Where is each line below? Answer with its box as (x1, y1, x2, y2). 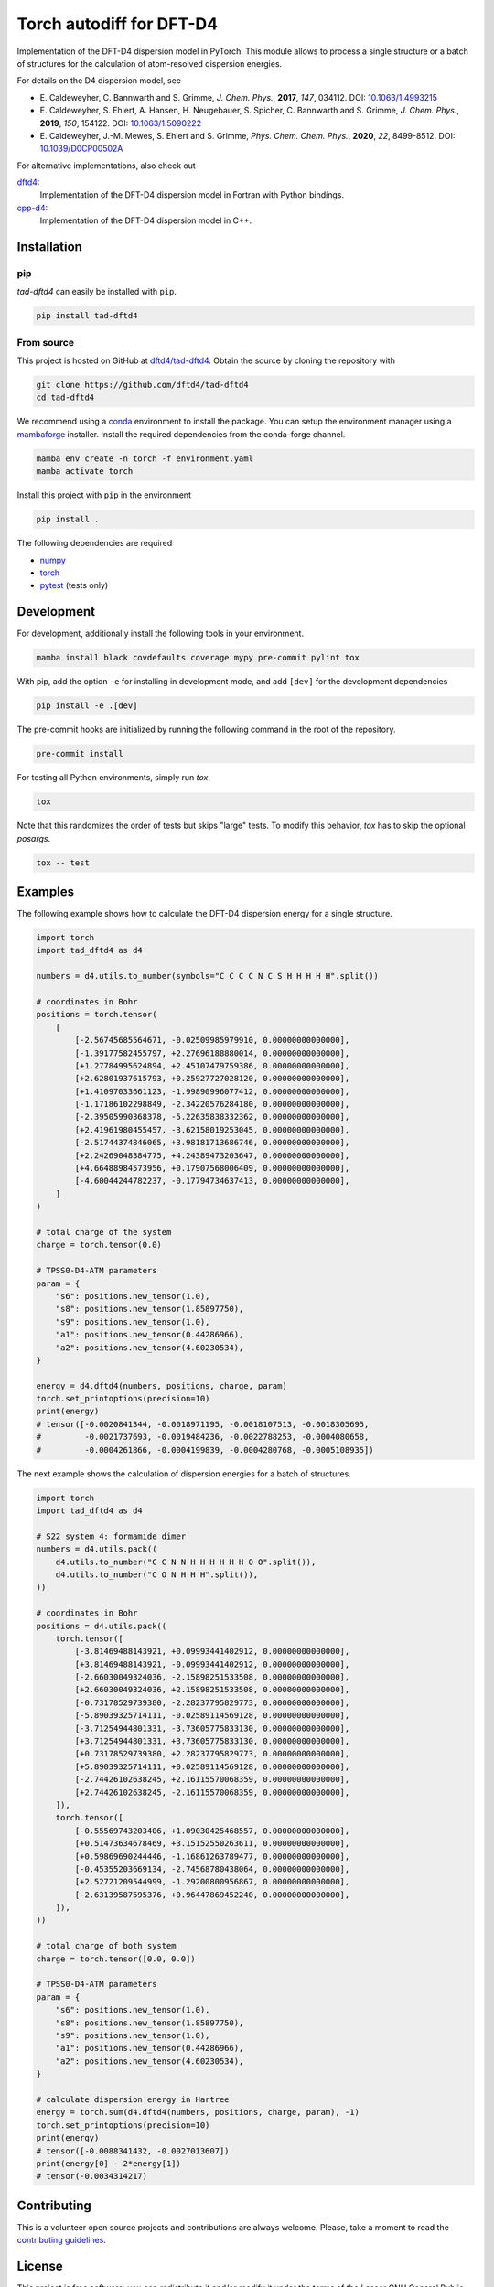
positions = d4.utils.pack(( (36, 1620, 167, 1631)
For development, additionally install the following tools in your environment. (16, 628, 305, 639)
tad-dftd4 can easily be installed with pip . (16, 286, 177, 297)
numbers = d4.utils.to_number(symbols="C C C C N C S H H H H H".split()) (36, 971, 380, 982)
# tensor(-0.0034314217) (36, 2171, 148, 2182)
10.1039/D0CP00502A (39, 143, 123, 155)
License (16, 2259, 63, 2273)
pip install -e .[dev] (36, 701, 138, 711)
